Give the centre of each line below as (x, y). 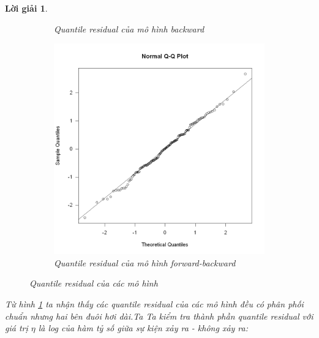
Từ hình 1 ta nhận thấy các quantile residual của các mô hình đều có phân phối (154, 303)
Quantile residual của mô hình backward (129, 28)
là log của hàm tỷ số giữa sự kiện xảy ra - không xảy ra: (143, 328)
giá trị (17, 328)
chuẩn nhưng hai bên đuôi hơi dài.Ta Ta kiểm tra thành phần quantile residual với (159, 316)
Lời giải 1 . (26, 8)
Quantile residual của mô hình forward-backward (145, 262)
